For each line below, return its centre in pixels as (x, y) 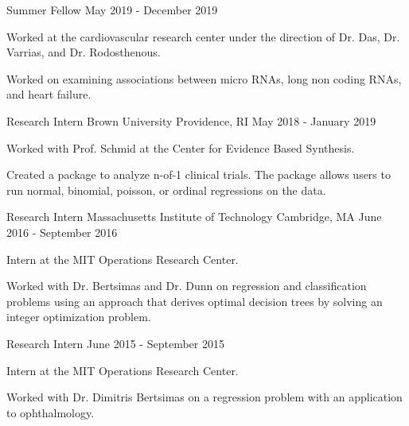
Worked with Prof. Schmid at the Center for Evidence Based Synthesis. (181, 147)
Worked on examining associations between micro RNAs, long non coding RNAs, (204, 78)
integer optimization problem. (79, 317)
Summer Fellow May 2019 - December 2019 (112, 10)
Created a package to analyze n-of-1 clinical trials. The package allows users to (199, 174)
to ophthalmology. (51, 412)
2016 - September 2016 (62, 232)
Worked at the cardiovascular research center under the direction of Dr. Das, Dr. (203, 36)
